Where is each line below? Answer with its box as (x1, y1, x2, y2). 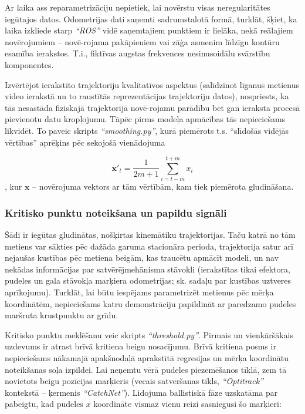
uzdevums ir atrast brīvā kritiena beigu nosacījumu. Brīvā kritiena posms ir (5, 340, 276, 352)
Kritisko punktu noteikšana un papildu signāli (5, 205, 227, 220)
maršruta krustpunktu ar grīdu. (5, 309, 118, 321)
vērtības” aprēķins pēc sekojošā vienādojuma (5, 136, 165, 148)
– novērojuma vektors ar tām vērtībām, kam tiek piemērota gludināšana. (32, 180, 294, 193)
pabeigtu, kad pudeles (5, 398, 83, 410)
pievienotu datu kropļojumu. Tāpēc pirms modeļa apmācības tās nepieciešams (5, 113, 286, 125)
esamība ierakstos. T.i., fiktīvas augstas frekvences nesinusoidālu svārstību (5, 47, 270, 59)
